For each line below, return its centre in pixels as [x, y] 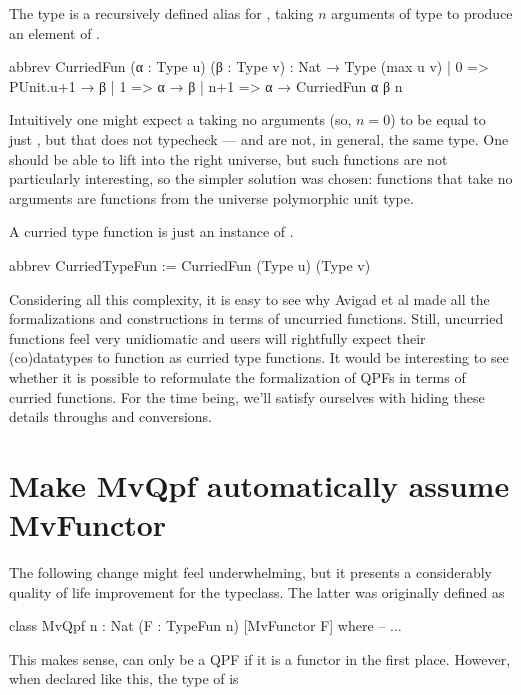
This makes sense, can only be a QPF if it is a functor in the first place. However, [260, 658]
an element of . [54, 32]
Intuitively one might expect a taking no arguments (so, [180, 119]
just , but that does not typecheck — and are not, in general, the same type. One [259, 138]
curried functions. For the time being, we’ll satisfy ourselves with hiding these [247, 396]
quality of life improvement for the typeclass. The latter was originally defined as [257, 591]
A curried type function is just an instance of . [151, 231]
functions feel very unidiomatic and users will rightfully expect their [217, 337]
